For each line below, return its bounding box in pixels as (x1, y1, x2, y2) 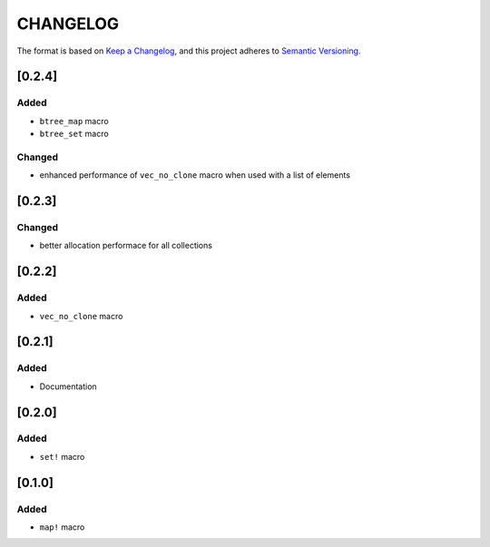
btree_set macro (39, 128, 109, 140)
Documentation (39, 381, 97, 392)
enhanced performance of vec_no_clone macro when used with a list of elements (39, 170, 351, 181)
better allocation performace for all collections (39, 240, 213, 251)
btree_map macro (39, 115, 109, 126)
